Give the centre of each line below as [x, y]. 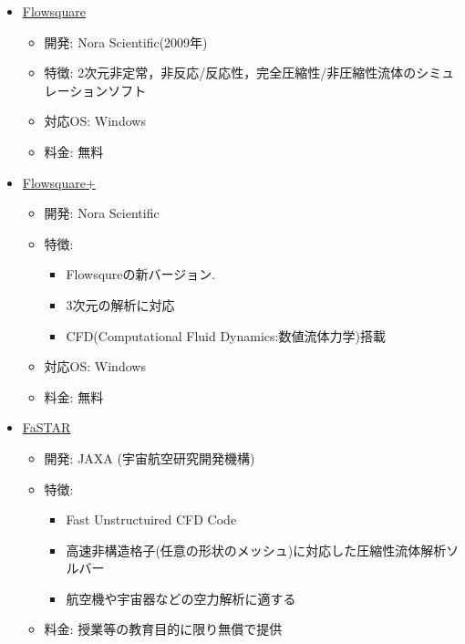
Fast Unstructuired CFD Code [151, 519]
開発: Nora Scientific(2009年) [126, 42]
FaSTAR [46, 427]
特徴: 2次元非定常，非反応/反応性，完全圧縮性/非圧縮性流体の [230, 73]
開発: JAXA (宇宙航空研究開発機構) [150, 457]
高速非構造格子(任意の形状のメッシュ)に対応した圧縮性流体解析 [256, 550]
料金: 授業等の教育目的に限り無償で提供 [163, 629]
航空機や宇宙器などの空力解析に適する [181, 598]
